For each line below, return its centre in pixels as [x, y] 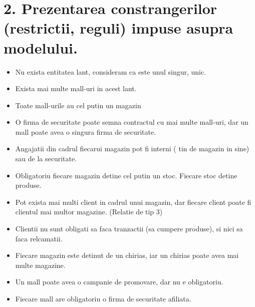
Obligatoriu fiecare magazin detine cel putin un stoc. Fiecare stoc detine [126, 175]
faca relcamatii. [39, 238]
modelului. [41, 47]
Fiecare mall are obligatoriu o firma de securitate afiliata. [103, 298]
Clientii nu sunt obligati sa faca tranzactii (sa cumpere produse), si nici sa [129, 229]
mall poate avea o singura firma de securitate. [86, 131]
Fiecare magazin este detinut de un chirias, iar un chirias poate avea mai [127, 255]
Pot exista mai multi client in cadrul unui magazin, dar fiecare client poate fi [133, 202]
